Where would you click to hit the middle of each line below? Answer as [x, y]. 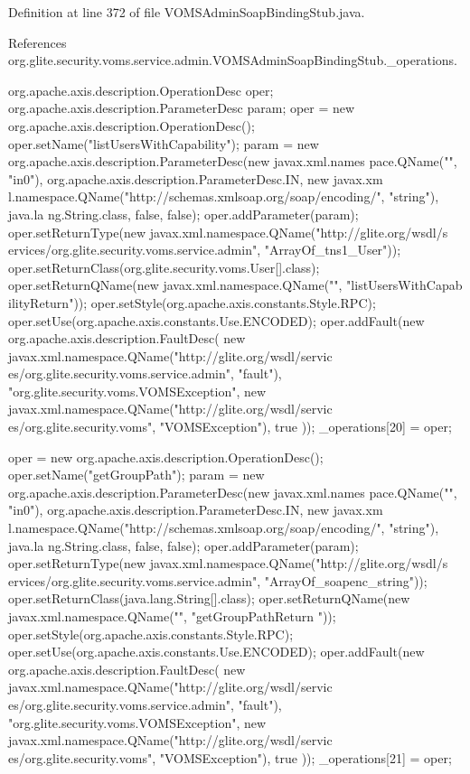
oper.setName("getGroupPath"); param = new [136, 475]
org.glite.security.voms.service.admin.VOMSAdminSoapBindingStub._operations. [233, 60]
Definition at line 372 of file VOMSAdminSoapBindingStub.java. [187, 12]
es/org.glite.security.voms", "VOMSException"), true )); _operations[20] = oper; [230, 427]
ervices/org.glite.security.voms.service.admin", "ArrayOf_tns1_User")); [205, 250]
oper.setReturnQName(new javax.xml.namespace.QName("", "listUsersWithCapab [235, 285]
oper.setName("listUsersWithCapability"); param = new [164, 143]
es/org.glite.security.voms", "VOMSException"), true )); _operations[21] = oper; [230, 757]
